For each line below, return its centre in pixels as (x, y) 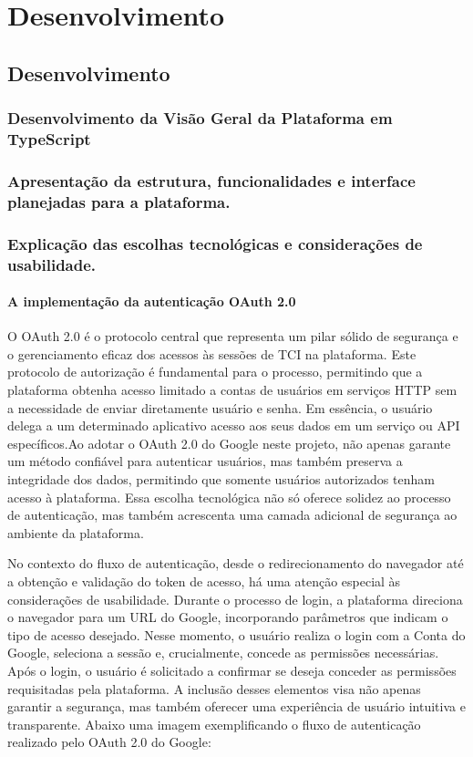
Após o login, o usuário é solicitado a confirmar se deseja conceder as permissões (232, 670)
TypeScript (49, 139)
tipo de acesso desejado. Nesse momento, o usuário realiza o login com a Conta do (236, 634)
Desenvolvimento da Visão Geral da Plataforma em (200, 118)
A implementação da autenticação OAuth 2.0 (152, 301)
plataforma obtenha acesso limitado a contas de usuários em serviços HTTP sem (232, 390)
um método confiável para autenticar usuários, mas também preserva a (205, 461)
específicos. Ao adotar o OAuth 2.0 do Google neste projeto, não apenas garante (229, 443)
